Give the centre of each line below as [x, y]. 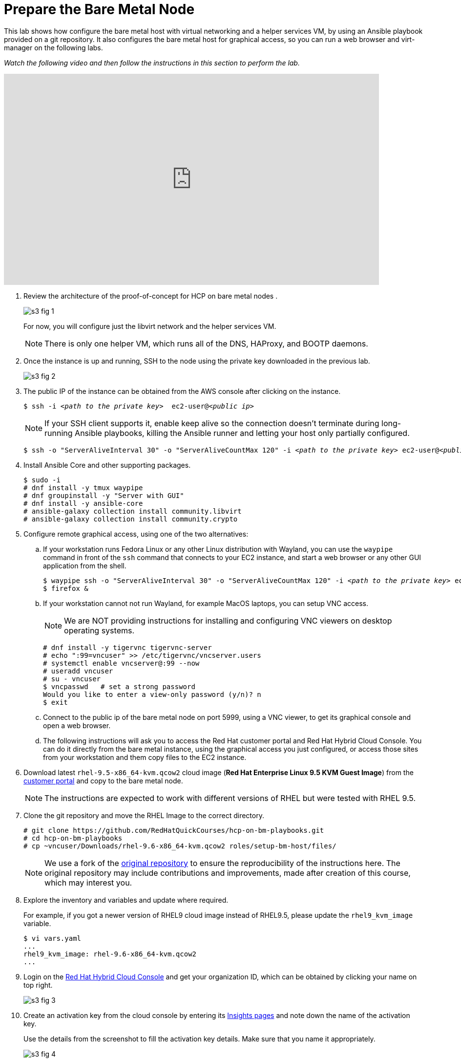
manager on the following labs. [53, 47]
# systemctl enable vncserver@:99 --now [121, 663]
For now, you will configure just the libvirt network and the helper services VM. [150, 326]
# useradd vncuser [78, 671]
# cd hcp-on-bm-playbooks [73, 838]
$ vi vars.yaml [52, 938]
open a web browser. [77, 725]
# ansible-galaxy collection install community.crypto [131, 519]
